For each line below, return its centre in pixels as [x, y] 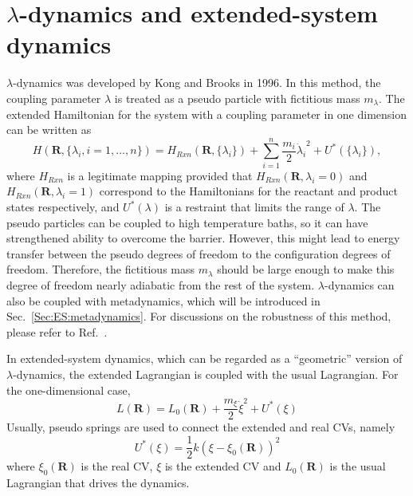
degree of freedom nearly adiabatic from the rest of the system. [161, 284]
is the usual [358, 466]
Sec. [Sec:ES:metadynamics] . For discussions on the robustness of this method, [199, 316]
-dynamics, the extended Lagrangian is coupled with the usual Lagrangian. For [206, 374]
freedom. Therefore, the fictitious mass [100, 269]
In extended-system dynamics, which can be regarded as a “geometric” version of [205, 358]
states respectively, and [63, 207]
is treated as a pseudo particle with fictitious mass [237, 98]
